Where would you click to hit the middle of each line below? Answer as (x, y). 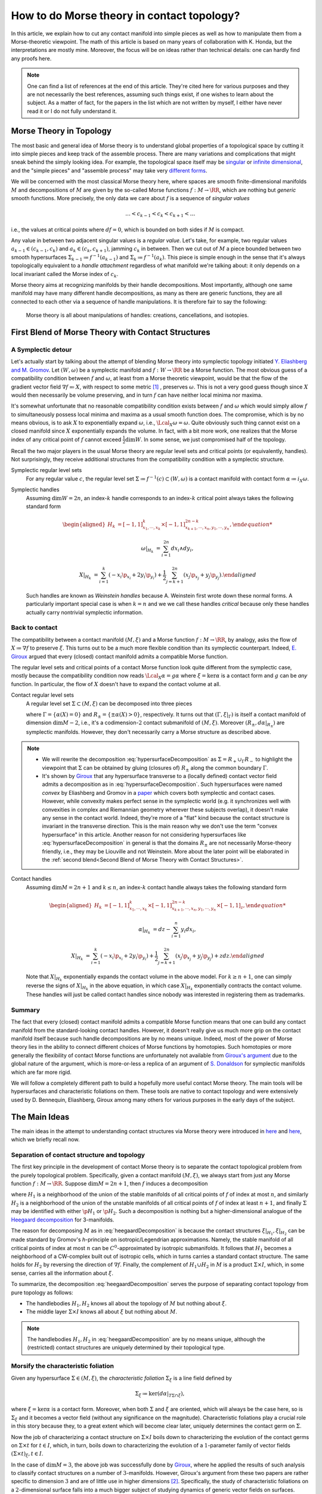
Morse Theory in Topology (61, 131)
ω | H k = (151, 549)
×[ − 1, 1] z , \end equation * (251, 906)
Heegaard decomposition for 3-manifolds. (63, 1220)
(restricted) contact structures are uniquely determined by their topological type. (126, 1348)
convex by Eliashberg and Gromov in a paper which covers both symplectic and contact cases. (159, 792)
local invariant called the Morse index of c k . (65, 275)
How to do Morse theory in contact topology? (126, 16)
